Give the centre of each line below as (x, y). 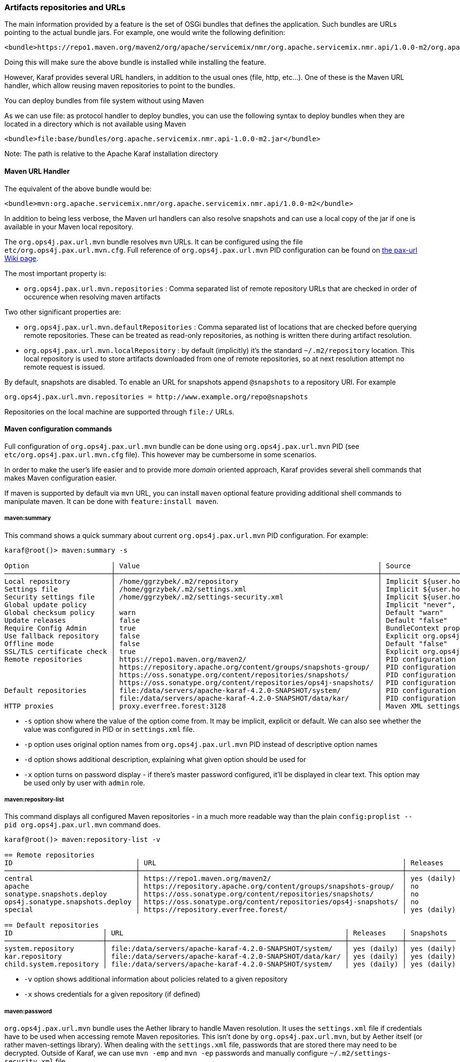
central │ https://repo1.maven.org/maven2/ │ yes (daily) (230, 879)
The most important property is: (55, 273)
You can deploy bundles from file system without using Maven (104, 101)
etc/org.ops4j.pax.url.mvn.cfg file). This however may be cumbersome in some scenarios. (161, 454)
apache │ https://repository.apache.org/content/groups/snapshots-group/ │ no (212, 886)
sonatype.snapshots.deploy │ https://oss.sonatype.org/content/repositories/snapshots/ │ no (212, 894)
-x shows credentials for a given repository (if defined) (112, 994)
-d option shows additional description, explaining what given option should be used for (165, 759)
